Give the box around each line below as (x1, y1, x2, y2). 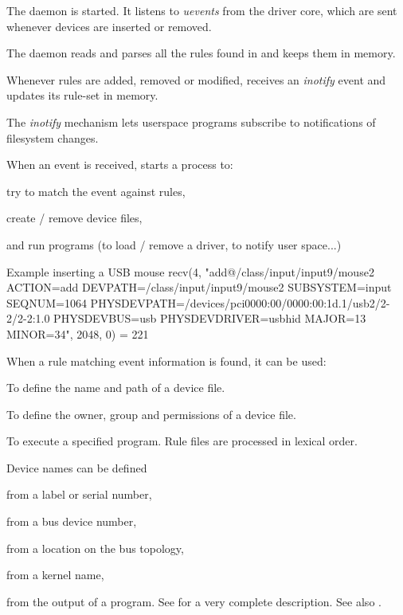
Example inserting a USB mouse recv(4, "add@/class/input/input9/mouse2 (6, 263, 374, 280)
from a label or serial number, (6, 486, 152, 503)
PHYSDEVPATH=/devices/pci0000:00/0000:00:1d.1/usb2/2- (90, 294, 390, 311)
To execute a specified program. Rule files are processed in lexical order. (6, 433, 358, 449)
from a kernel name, (6, 566, 104, 583)
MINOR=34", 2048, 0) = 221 (6, 325, 149, 342)
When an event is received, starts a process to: (6, 156, 233, 173)
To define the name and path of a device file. (6, 379, 225, 396)
